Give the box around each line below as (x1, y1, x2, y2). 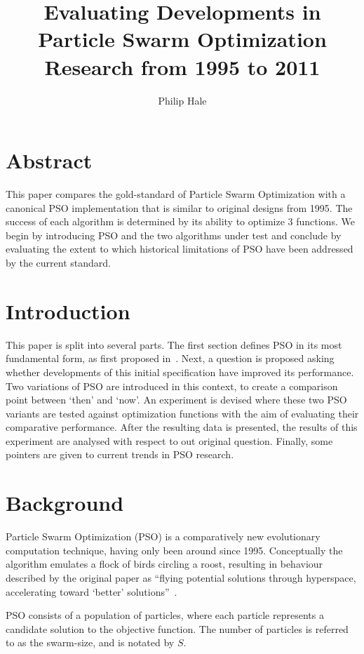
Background (6, 488, 124, 517)
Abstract (6, 146, 93, 175)
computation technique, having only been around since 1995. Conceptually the (6, 542, 343, 557)
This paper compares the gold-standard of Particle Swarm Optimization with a (6, 187, 346, 201)
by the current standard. (6, 255, 111, 269)
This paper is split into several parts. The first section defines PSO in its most (6, 337, 342, 352)
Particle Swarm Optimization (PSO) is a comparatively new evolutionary (6, 529, 321, 544)
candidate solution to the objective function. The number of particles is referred (6, 621, 349, 636)
